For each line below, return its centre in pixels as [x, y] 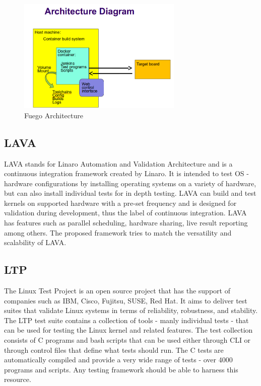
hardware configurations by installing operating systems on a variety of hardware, [130, 183]
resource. [18, 379]
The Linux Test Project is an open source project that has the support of [117, 291]
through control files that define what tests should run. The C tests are [114, 350]
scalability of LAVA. [35, 242]
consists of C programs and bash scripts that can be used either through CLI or [127, 340]
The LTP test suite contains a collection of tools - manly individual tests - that [126, 320]
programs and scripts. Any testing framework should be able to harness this [121, 369]
